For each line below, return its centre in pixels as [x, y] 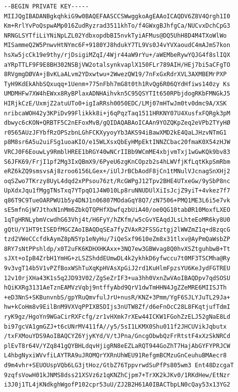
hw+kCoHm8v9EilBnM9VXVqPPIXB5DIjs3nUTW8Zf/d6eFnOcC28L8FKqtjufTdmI [117, 307]
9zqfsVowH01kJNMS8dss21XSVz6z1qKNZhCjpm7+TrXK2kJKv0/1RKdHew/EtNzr [117, 375]
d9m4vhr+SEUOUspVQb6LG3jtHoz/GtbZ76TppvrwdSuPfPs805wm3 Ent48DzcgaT [119, 365]
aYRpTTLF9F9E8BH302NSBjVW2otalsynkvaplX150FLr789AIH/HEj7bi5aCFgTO [117, 65]
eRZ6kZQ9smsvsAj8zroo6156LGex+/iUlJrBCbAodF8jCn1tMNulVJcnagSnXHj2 [117, 171]
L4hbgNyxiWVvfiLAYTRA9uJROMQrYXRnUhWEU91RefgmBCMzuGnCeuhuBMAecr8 [116, 356]
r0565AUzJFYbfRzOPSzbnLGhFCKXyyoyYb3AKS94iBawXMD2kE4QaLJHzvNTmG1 [116, 132]
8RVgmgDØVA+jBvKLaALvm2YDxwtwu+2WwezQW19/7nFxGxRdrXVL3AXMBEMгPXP [116, 74]
